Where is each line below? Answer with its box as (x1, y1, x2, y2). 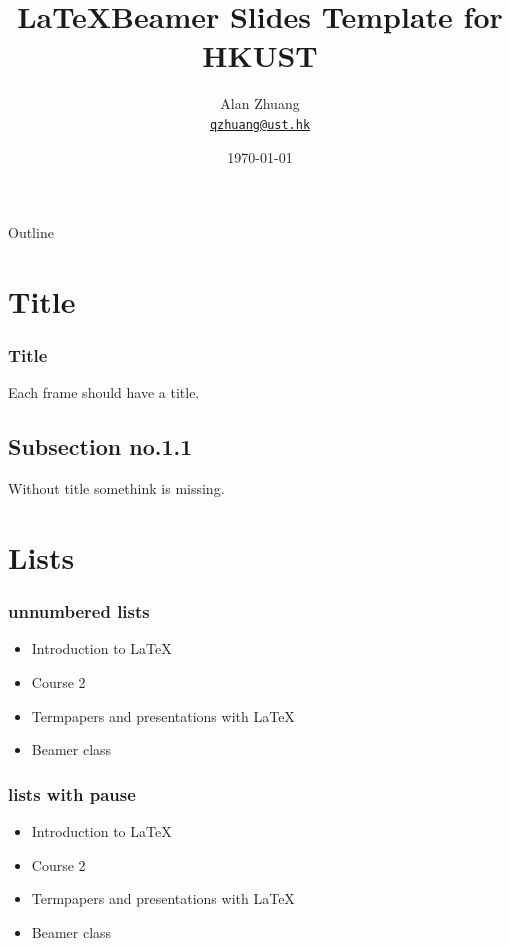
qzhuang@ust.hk (209, 117, 311, 132)
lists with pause (8, 781, 136, 806)
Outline (8, 222, 54, 243)
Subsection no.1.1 (8, 431, 193, 462)
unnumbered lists (8, 599, 150, 624)
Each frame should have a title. (8, 382, 200, 403)
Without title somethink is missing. (8, 478, 225, 499)
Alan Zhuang (220, 93, 300, 114)
